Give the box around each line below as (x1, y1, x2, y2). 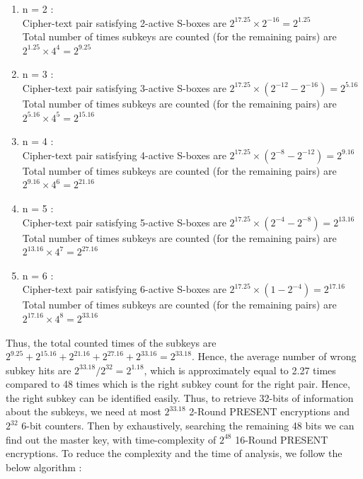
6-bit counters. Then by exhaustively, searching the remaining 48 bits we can (21, 418, 355, 433)
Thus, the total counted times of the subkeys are (6, 335, 217, 350)
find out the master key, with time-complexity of (6, 432, 217, 446)
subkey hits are (6, 362, 71, 377)
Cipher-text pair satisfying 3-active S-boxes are (22, 80, 226, 95)
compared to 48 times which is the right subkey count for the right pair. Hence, (6, 376, 350, 391)
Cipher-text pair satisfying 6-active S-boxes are (22, 282, 226, 296)
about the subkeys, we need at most (6, 404, 161, 419)
